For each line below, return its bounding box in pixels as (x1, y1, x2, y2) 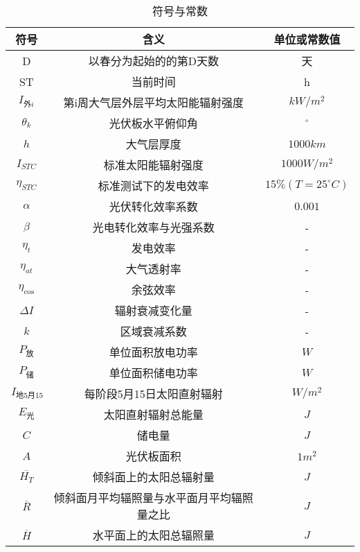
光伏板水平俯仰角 (109, 115, 198, 131)
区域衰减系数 (120, 323, 187, 339)
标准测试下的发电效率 (98, 178, 209, 193)
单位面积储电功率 (109, 365, 198, 381)
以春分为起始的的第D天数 (88, 53, 219, 69)
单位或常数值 (273, 31, 341, 47)
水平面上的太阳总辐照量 (92, 527, 215, 543)
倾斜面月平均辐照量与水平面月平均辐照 (53, 490, 253, 506)
